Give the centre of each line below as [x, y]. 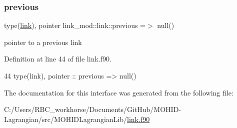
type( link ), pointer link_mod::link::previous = [75, 25]
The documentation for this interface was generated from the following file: [119, 92]
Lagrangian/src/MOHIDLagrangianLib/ [66, 119]
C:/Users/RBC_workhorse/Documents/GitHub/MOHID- [93, 109]
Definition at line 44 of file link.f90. [58, 59]
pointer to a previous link [43, 42]
